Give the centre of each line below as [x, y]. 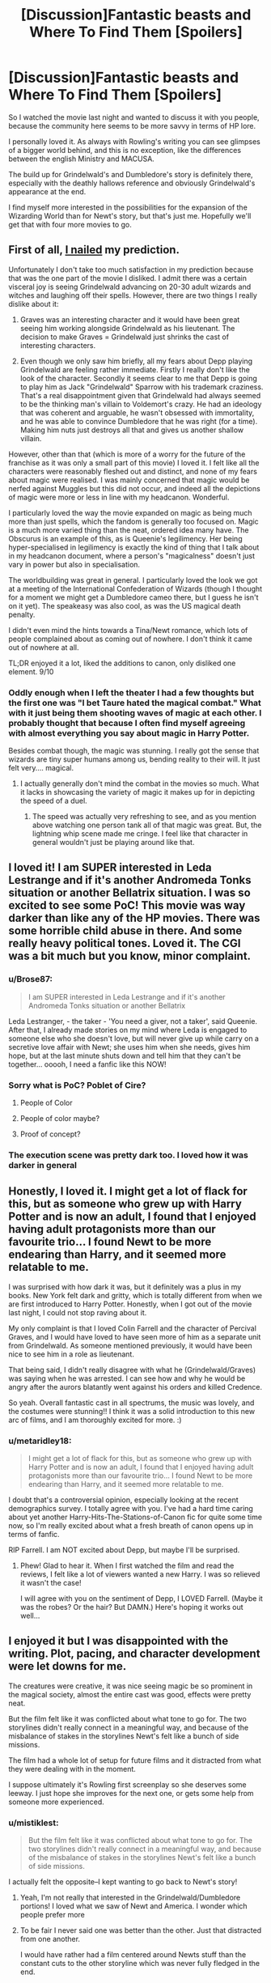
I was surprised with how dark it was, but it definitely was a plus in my [125, 1287]
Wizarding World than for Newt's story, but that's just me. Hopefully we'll [130, 215]
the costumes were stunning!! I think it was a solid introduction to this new [132, 1411]
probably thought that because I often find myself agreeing [127, 723]
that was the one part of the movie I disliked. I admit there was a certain [128, 278]
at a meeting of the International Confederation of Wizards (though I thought [135, 588]
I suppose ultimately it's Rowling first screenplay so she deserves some [127, 1784]
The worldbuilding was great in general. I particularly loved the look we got [133, 580]
